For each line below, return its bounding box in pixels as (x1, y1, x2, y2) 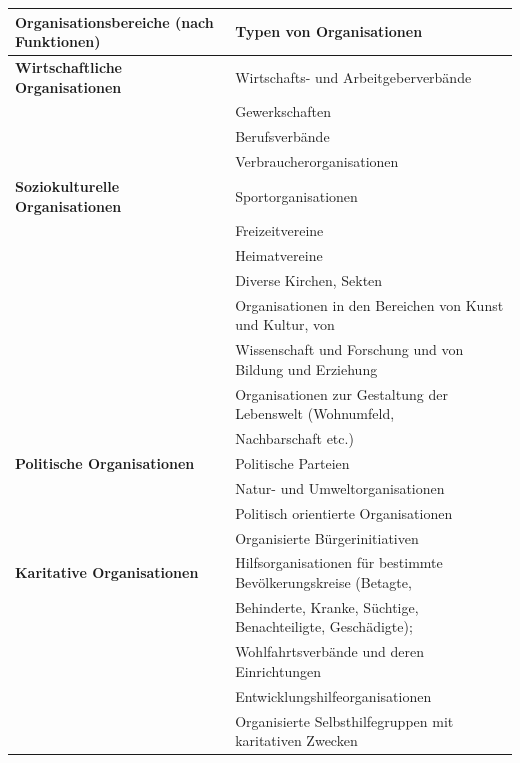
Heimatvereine (235, 245, 323, 266)
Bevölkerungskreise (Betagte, (235, 572, 412, 592)
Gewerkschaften (235, 101, 332, 122)
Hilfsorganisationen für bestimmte (235, 552, 443, 573)
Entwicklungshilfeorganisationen (235, 685, 432, 706)
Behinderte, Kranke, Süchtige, (235, 596, 419, 617)
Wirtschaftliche (15, 56, 122, 77)
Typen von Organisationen (235, 21, 423, 42)
